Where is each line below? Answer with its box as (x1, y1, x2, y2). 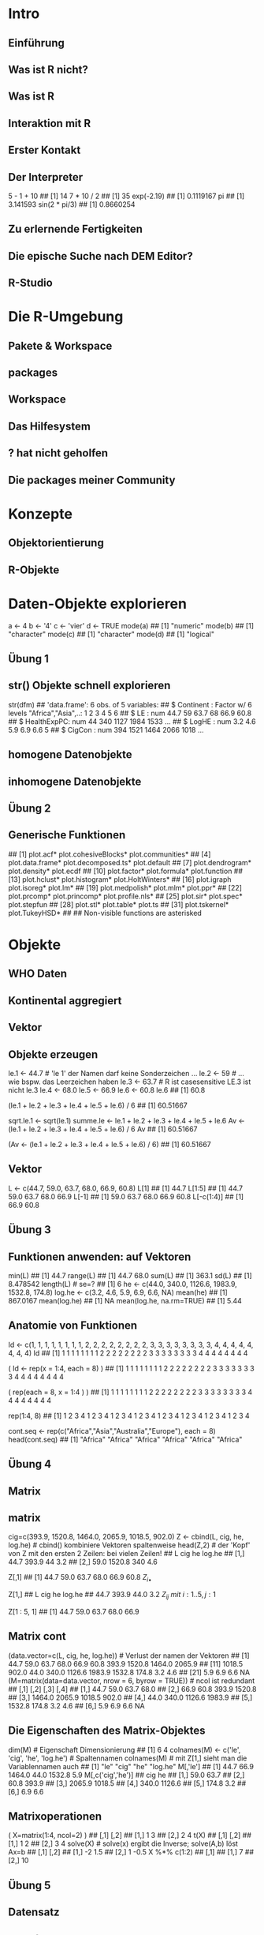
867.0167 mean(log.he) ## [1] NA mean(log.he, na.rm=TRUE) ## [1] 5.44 (8, 1296, 243, 1305)
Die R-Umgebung (8, 308, 124, 326)
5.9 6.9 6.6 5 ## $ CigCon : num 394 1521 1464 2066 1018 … (8, 725, 204, 734)
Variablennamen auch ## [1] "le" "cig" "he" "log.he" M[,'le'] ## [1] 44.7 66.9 (8, 1761, 255, 1771)
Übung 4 (8, 1457, 52, 1471)
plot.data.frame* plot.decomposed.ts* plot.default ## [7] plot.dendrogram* (8, 857, 252, 867)
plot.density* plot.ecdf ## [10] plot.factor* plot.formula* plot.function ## (8, 866, 243, 876)
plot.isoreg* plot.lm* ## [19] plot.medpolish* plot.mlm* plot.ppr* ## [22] (8, 883, 243, 892)
